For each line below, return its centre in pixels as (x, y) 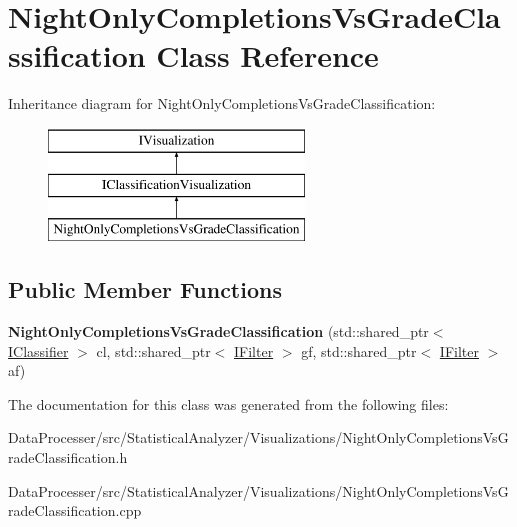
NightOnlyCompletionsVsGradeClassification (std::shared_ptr (218, 331)
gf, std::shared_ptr (359, 350)
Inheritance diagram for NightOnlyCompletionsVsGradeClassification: (222, 103)
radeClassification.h (68, 457)
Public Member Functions (145, 289)
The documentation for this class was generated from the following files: (228, 403)
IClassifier (38, 350)
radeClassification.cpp (75, 510)
